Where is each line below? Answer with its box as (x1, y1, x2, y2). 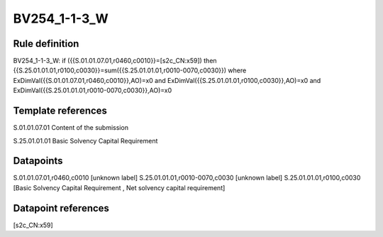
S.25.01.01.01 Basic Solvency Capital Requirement (13, 136, 158, 145)
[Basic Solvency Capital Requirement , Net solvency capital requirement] (13, 183, 226, 192)
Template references (13, 105, 108, 117)
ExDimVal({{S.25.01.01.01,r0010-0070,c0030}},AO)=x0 (13, 86, 172, 95)
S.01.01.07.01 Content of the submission (13, 123, 129, 132)
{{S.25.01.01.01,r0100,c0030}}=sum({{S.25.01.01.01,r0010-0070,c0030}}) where (13, 66, 247, 75)
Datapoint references (13, 202, 110, 214)
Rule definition (13, 38, 79, 50)
